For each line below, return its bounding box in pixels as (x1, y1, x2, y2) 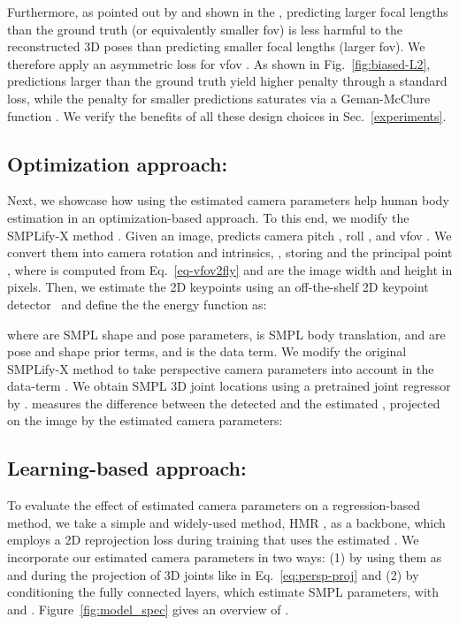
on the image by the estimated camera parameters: (7, 411, 283, 430)
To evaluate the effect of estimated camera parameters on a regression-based (7, 496, 421, 514)
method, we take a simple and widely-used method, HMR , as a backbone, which (7, 513, 446, 531)
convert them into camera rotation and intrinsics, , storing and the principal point (7, 243, 453, 262)
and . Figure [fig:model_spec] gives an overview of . (7, 599, 289, 618)
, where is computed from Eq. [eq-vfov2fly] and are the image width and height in (7, 260, 453, 278)
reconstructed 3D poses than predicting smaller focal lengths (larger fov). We (7, 37, 425, 56)
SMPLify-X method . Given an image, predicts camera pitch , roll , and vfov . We (7, 225, 452, 244)
